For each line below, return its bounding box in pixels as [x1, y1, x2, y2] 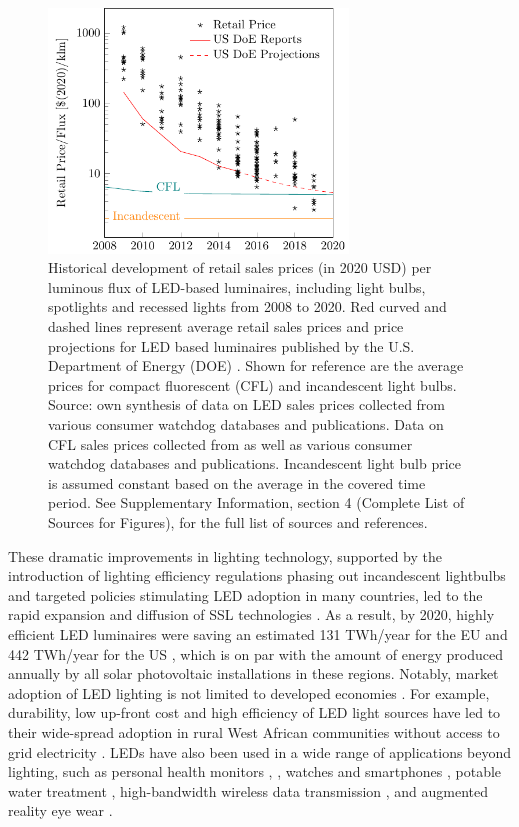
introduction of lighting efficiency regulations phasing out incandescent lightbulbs [8, 565, 506, 586]
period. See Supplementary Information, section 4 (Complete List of [48, 492, 465, 513]
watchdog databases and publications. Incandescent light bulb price [48, 453, 461, 474]
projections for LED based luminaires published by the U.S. [48, 335, 415, 356]
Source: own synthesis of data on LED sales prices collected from [48, 394, 446, 415]
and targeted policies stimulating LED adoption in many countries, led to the [8, 584, 483, 605]
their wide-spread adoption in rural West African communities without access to [8, 721, 500, 742]
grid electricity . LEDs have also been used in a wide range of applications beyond [8, 741, 512, 762]
